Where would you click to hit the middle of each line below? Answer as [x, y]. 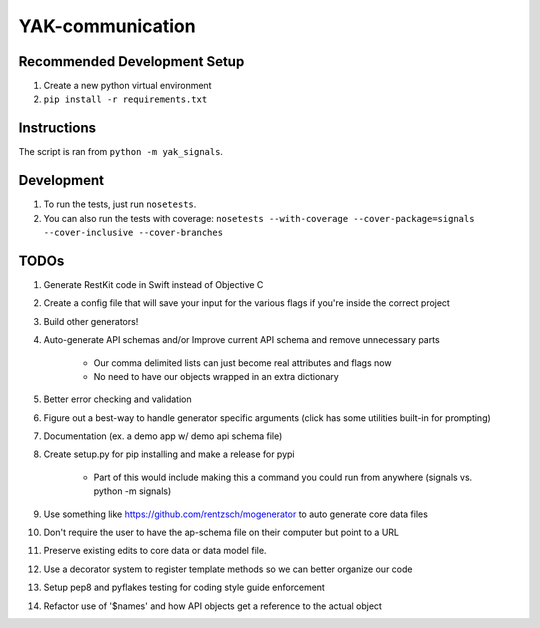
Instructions [57, 128]
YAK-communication [107, 26]
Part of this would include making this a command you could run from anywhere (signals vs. [283, 477]
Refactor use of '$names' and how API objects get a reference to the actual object [212, 606]
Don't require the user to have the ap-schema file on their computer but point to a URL [221, 532]
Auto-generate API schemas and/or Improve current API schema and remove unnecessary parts [241, 340]
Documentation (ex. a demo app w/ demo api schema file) [163, 436]
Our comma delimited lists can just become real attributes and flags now [242, 362]
